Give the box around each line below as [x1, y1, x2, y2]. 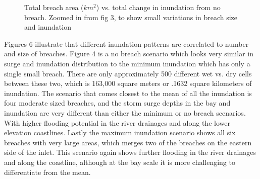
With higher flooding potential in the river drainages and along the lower [4, 117, 230, 128]
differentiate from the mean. [4, 166, 91, 177]
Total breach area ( [24, 2, 84, 12]
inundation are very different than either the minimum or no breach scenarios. [4, 107, 246, 118]
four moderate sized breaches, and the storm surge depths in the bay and [4, 98, 231, 108]
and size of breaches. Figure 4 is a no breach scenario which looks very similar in [4, 48, 253, 59]
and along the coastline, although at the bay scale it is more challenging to [4, 156, 235, 167]
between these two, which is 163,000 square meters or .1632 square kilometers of [4, 78, 252, 88]
